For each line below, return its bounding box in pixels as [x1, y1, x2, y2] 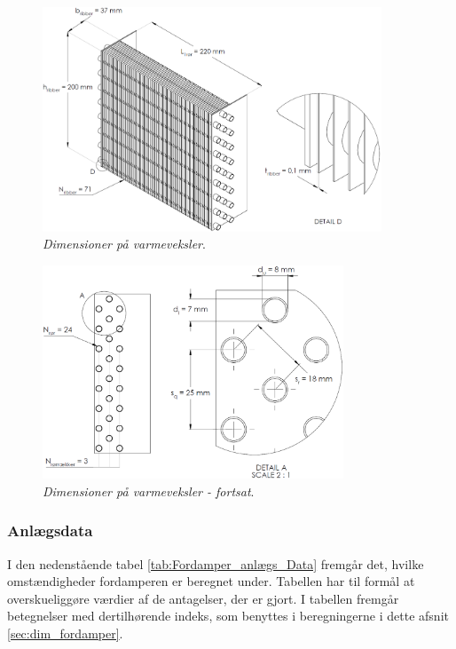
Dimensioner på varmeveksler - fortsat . [43, 481, 255, 500]
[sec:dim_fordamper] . [7, 624, 123, 642]
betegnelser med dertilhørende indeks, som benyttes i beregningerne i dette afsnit [7, 606, 449, 625]
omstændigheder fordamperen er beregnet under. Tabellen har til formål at [7, 572, 415, 590]
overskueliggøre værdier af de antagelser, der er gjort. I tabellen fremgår [7, 589, 399, 607]
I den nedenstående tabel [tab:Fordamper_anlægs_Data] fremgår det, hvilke [7, 554, 424, 573]
